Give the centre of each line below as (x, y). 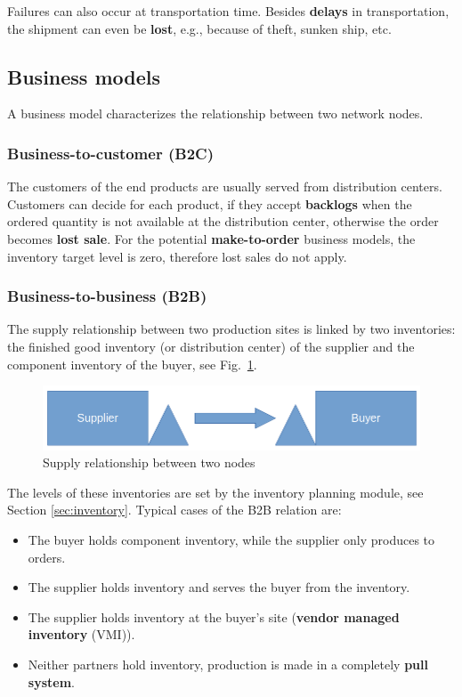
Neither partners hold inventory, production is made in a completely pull (228, 664)
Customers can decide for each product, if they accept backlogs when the (210, 203)
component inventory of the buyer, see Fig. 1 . (132, 364)
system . (51, 681)
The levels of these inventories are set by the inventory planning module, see (215, 492)
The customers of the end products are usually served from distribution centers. (225, 186)
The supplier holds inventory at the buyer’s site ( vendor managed (214, 616)
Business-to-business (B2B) (107, 296)
